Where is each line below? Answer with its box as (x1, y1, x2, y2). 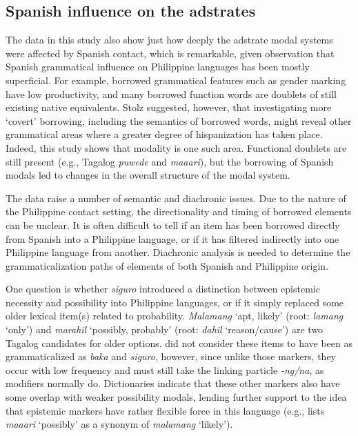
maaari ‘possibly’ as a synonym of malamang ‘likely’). (6, 417, 233, 431)
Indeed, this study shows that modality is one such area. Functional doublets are (6, 140, 347, 155)
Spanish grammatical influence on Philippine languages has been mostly (6, 59, 310, 74)
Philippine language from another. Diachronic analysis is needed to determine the (6, 245, 350, 259)
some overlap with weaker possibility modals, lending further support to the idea (6, 390, 347, 404)
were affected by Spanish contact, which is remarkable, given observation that (6, 46, 335, 60)
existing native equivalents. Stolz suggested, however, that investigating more (6, 100, 332, 115)
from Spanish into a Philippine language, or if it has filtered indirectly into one (6, 231, 339, 246)
